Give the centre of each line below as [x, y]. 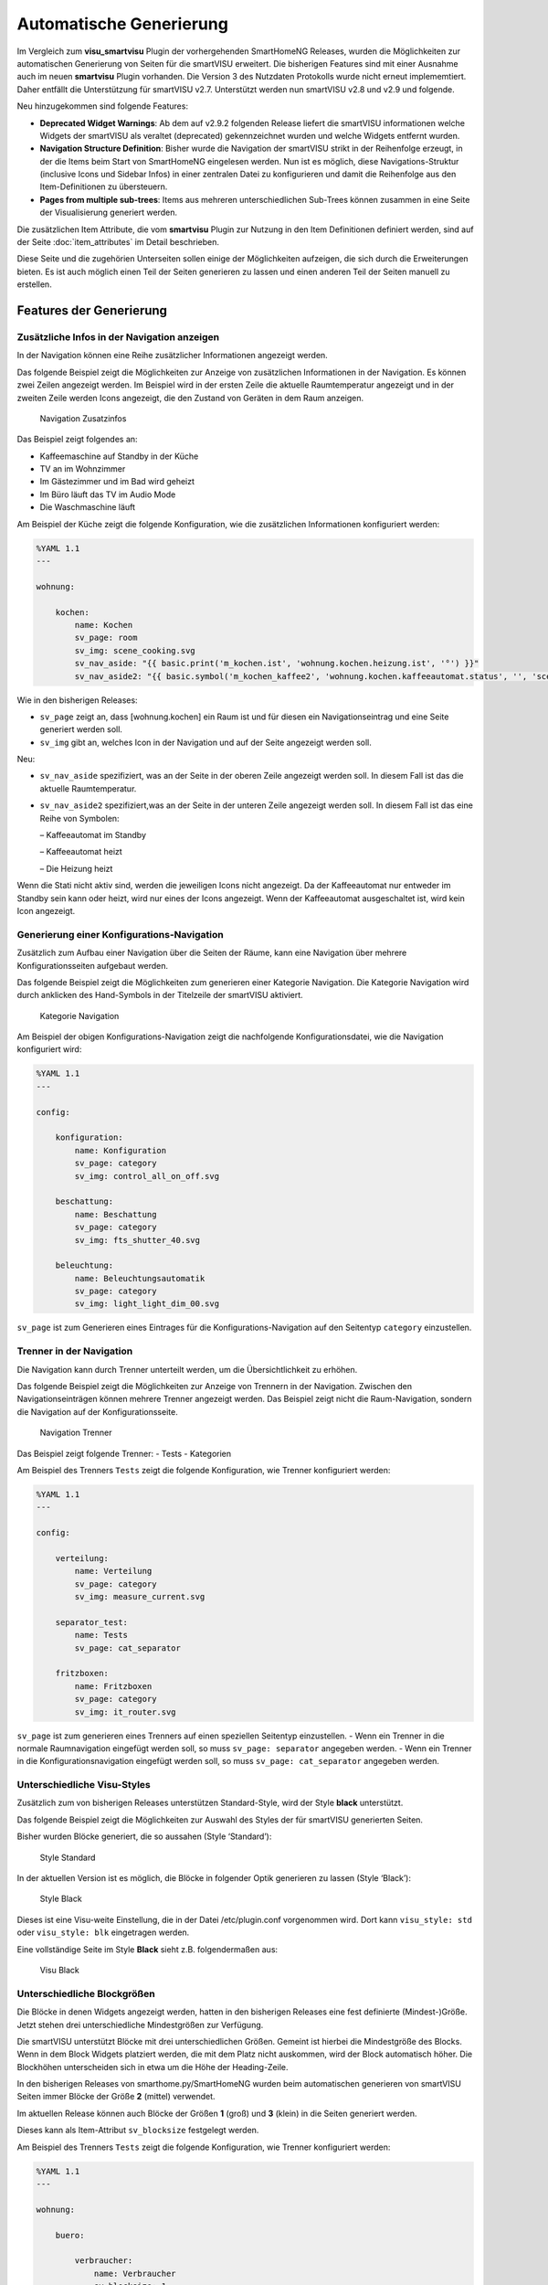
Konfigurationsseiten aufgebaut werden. [93, 965]
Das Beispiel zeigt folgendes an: [77, 440]
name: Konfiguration [121, 1150]
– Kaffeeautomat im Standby [93, 835]
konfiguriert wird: [49, 1049]
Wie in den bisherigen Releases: [77, 700]
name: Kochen [104, 625]
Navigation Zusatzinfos [83, 418]
